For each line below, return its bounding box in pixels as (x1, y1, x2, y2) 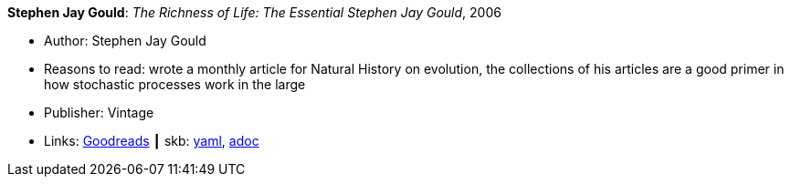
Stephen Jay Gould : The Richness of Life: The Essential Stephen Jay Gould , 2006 (7, 5, 501, 20)
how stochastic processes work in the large (44, 77, 306, 92)
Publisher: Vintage (44, 105, 154, 120)
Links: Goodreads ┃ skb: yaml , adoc (44, 133, 259, 148)
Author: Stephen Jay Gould (44, 33, 206, 48)
